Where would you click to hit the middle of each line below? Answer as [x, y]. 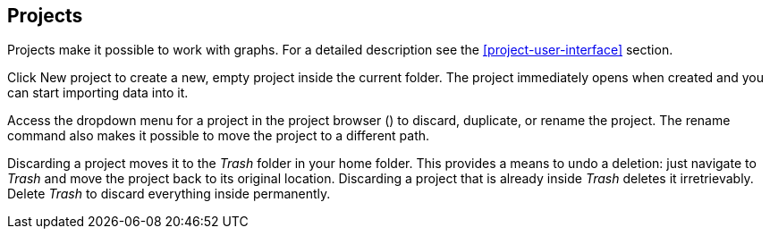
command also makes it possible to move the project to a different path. [219, 136]
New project [76, 78]
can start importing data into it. [98, 93]
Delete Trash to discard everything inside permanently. [169, 194]
